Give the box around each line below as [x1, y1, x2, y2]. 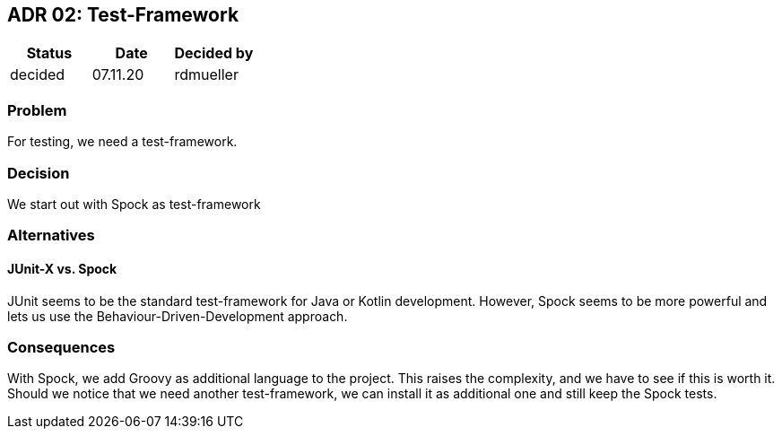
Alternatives [7, 226, 95, 245]
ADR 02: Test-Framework [7, 4, 239, 26]
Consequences [7, 337, 116, 356]
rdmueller [174, 65, 239, 84]
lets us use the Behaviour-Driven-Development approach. [7, 308, 348, 324]
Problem [7, 100, 67, 119]
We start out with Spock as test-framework [7, 196, 261, 212]
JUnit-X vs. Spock [7, 260, 117, 276]
